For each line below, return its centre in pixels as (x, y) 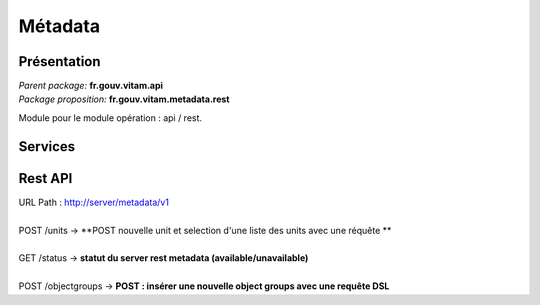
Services (47, 146)
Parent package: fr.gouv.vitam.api (91, 86)
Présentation (59, 61)
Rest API (45, 178)
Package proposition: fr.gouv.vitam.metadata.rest (124, 99)
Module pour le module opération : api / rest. (110, 117)
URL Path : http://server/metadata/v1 (94, 202)
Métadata (59, 26)
